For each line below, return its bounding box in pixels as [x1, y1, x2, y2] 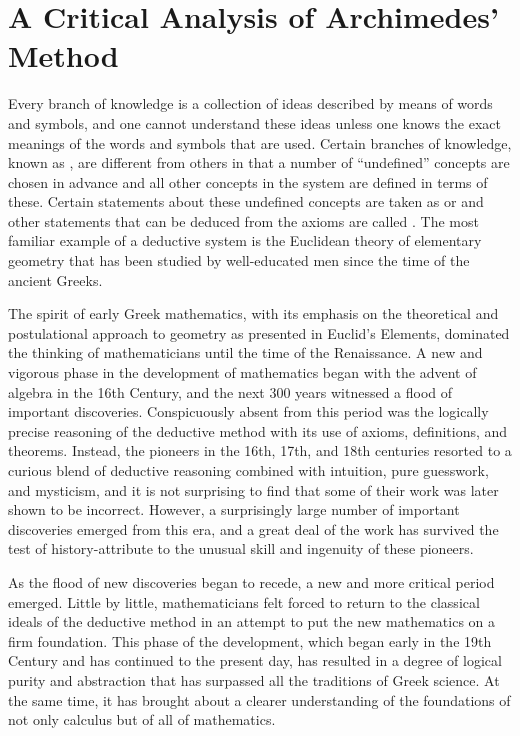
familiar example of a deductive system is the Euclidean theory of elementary [8, 230, 482, 251]
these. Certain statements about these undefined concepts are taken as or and [8, 191, 484, 212]
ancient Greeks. [8, 269, 103, 290]
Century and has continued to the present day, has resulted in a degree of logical [8, 650, 502, 671]
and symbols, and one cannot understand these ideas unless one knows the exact [8, 112, 501, 133]
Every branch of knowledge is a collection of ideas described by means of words [8, 93, 493, 114]
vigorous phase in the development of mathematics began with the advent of [8, 362, 477, 383]
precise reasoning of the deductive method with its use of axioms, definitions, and [8, 420, 508, 441]
